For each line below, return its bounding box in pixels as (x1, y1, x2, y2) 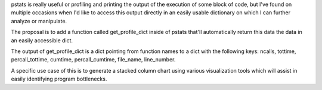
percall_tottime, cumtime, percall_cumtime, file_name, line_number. (11, 56, 176, 63)
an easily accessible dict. (11, 36, 73, 44)
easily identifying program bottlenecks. (11, 75, 107, 83)
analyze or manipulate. (11, 17, 67, 24)
